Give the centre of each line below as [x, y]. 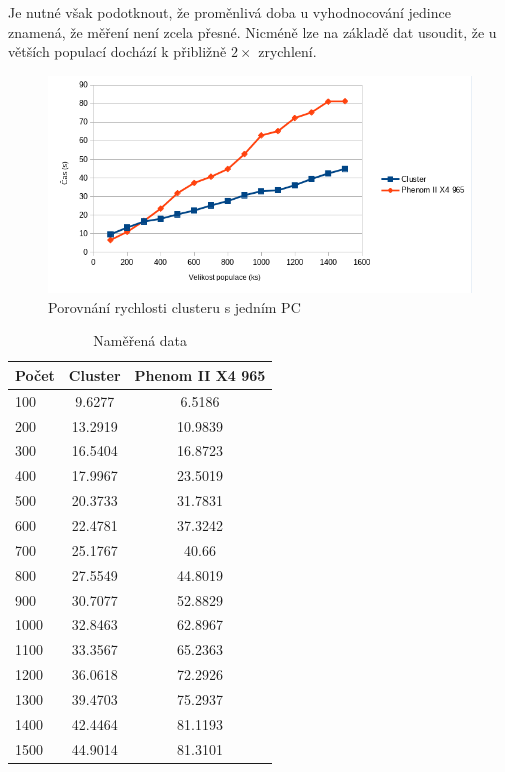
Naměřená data [140, 340]
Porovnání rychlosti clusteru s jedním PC [174, 306]
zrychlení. [287, 51]
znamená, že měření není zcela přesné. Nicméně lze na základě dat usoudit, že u [252, 31]
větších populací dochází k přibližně [117, 51]
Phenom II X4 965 [200, 374]
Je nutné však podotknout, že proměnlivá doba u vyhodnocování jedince [229, 12]
